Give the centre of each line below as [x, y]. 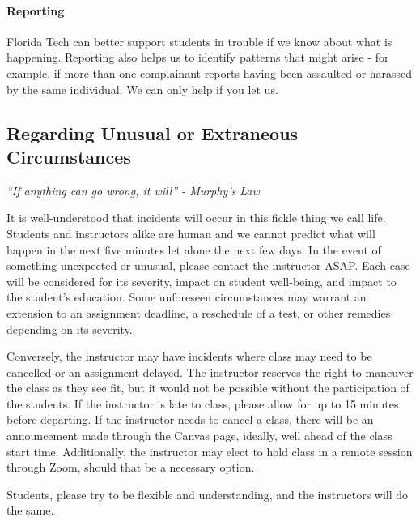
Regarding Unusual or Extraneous [153, 132]
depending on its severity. [70, 329]
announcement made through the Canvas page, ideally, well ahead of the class [199, 436]
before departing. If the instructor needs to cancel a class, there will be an [190, 419]
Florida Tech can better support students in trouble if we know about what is [199, 41]
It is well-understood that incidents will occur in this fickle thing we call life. [196, 218]
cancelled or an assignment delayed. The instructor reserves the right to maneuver [210, 372]
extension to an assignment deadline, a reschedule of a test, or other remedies [199, 312]
